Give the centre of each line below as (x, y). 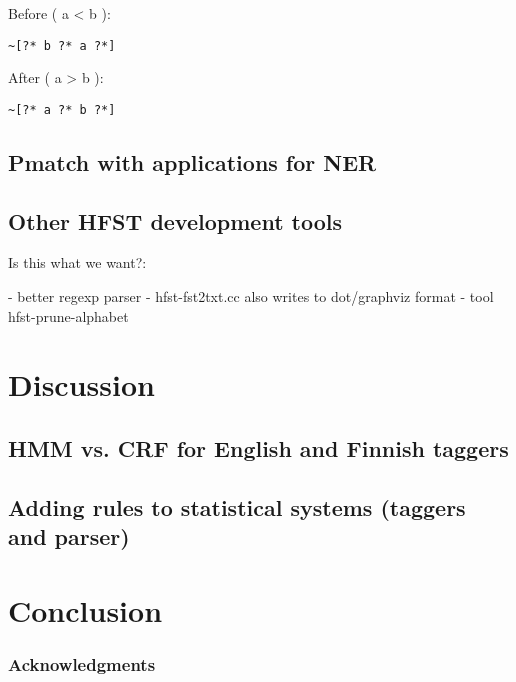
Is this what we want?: (77, 262)
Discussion (81, 384)
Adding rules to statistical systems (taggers (237, 506)
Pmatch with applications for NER (192, 161)
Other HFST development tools (175, 220)
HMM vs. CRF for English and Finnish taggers (258, 448)
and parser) (69, 536)
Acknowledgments (82, 663)
